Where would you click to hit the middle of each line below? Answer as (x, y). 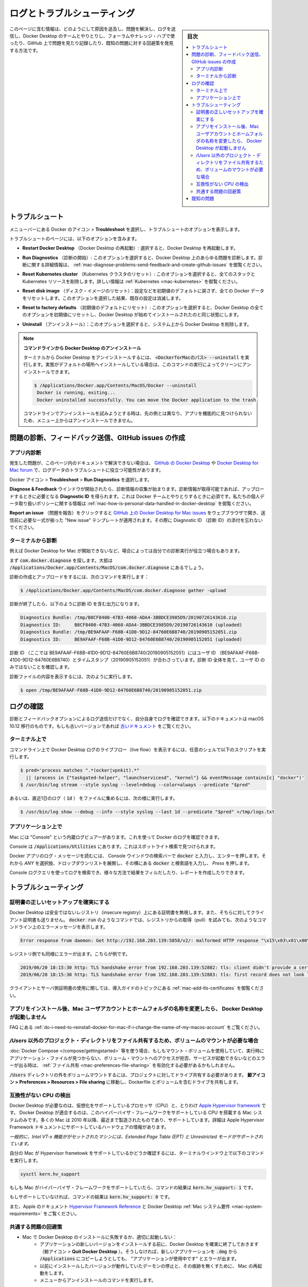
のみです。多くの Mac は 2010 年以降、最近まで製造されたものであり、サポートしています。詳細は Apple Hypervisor (141, 1120)
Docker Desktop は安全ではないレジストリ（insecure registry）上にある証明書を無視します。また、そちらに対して (130, 912)
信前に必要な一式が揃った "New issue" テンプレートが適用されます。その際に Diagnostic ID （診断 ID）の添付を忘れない (136, 520)
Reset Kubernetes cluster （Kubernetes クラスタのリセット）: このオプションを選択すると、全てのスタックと (139, 274)
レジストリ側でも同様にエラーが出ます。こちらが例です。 (70, 954)
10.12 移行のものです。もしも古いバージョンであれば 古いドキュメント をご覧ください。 (102, 726)
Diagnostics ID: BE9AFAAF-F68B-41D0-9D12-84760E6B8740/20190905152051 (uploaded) (131, 639)
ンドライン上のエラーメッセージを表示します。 (59, 927)
